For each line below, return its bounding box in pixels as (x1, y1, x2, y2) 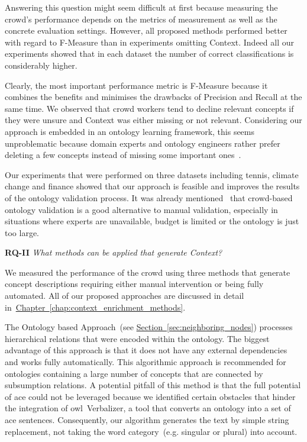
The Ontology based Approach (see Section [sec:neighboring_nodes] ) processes (5, 321, 293, 333)
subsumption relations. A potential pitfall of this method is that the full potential (5, 379, 301, 391)
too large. (5, 226, 39, 238)
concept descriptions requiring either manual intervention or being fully (5, 278, 264, 290)
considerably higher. (5, 59, 77, 71)
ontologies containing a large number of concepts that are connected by (5, 367, 263, 379)
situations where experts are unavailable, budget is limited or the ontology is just (5, 215, 299, 227)
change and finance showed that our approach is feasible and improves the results (5, 180, 300, 192)
